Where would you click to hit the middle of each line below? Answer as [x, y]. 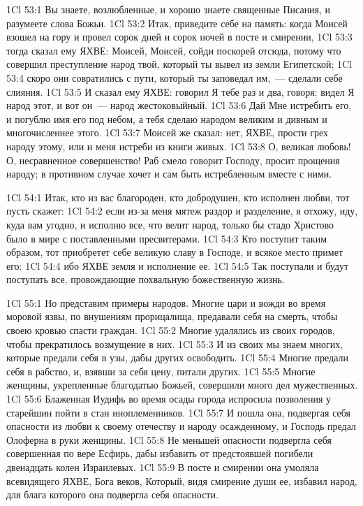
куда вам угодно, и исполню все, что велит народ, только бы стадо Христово [170, 224]
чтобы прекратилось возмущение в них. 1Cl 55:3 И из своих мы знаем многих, [175, 344]
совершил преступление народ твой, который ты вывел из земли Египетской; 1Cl [179, 64]
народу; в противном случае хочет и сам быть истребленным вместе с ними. [169, 174]
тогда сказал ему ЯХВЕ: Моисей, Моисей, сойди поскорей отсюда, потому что [174, 50]
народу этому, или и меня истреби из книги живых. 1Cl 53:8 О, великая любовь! [179, 146]
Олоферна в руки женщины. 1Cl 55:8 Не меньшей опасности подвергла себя [169, 439]
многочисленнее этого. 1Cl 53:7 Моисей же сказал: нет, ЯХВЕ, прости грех [168, 132]
